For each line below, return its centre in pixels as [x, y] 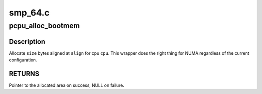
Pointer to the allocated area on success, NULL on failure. [67, 85]
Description [27, 41]
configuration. [23, 60]
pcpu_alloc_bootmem [44, 26]
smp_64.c [29, 13]
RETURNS [24, 73]
